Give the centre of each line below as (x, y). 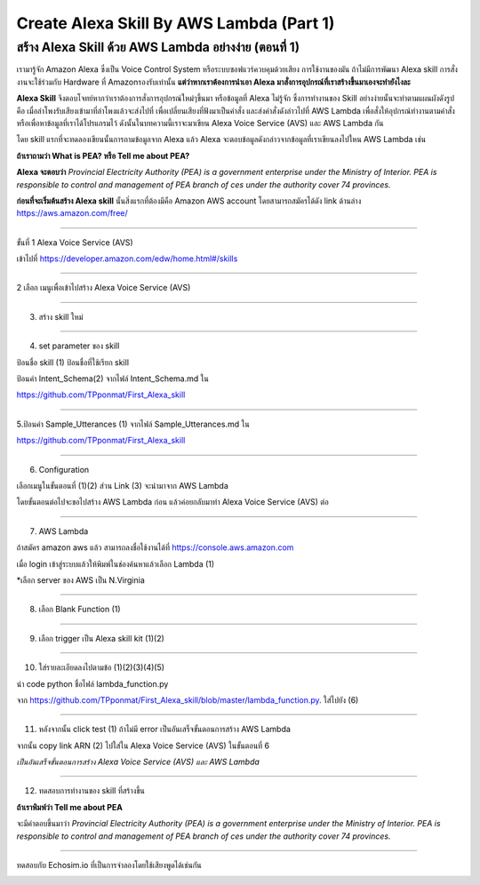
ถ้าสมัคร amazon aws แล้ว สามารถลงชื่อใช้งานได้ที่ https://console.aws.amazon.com (155, 547)
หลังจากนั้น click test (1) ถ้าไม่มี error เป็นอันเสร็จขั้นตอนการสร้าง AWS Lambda (164, 730)
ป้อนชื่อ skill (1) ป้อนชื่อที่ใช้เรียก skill (72, 362)
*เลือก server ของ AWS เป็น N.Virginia (81, 580)
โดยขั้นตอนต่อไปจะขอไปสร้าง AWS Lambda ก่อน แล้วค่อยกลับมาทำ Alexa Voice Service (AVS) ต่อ (172, 502)
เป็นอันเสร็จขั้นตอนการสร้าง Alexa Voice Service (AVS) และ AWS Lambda (138, 762)
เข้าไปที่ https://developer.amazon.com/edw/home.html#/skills (127, 259)
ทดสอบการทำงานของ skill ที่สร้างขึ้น (92, 791)
